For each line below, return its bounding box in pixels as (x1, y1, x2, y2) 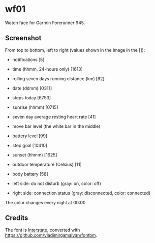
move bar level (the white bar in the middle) (12, 123, 101, 129)
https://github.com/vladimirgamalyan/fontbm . (5, 232, 97, 238)
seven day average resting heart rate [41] (12, 114, 96, 120)
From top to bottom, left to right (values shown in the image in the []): (5, 47, 145, 53)
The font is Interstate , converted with (5, 227, 80, 233)
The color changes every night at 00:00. (5, 199, 87, 205)
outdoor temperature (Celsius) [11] (12, 161, 82, 167)
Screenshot (5, 34, 42, 42)
